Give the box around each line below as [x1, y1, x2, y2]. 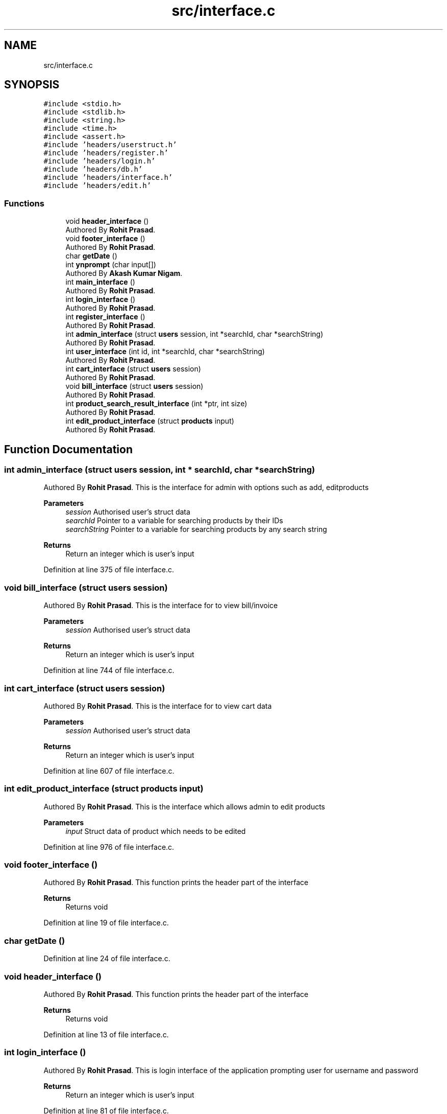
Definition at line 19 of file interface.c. [43, 918, 169, 927]
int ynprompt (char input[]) [65, 260, 156, 269]
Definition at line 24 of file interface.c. [43, 954, 170, 963]
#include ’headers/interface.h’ [43, 173, 173, 182]
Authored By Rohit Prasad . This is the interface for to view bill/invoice [43, 601, 278, 610]
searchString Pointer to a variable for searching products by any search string [65, 525, 327, 534]
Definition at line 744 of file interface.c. [43, 666, 175, 675]
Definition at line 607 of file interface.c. [43, 766, 175, 775]
